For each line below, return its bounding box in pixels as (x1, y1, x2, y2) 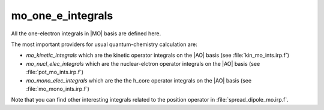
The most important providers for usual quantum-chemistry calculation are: (11, 41, 197, 48)
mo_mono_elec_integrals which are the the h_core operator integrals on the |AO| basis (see (26, 77, 252, 84)
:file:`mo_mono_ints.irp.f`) (26, 85, 90, 92)
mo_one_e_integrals (11, 9, 113, 22)
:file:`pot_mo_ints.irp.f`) (26, 69, 84, 76)
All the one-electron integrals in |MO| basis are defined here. (11, 30, 161, 37)
